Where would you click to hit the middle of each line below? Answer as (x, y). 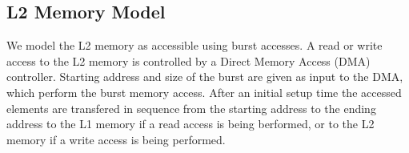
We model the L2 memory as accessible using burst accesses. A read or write (194, 45)
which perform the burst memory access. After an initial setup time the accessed (204, 92)
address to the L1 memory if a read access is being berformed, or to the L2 (190, 124)
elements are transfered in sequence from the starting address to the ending (191, 108)
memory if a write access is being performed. (116, 139)
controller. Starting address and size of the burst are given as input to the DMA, (205, 76)
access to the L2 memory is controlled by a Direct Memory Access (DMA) (188, 60)
